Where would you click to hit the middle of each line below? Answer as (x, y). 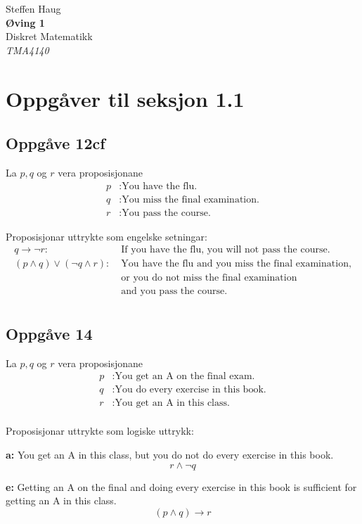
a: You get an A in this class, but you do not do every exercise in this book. (170, 454)
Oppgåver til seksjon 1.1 (125, 98)
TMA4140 (27, 50)
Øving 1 (25, 22)
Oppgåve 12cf (56, 143)
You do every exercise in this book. (190, 390)
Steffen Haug (33, 8)
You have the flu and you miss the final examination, (236, 264)
